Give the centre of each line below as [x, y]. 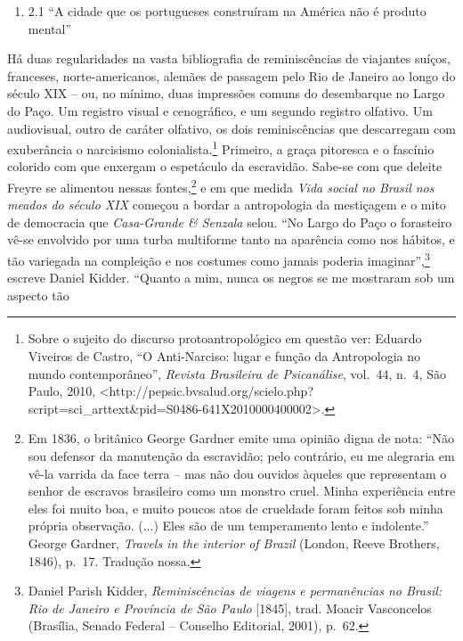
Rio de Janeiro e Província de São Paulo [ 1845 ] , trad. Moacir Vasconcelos [230, 608]
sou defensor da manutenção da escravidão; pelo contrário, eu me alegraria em [241, 456]
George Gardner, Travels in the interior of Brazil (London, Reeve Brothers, [234, 543]
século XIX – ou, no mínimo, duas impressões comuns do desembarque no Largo [226, 93]
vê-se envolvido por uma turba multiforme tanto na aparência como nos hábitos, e [231, 239]
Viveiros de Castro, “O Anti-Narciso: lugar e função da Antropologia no [224, 356]
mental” [50, 28]
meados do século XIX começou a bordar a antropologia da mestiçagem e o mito [227, 205]
